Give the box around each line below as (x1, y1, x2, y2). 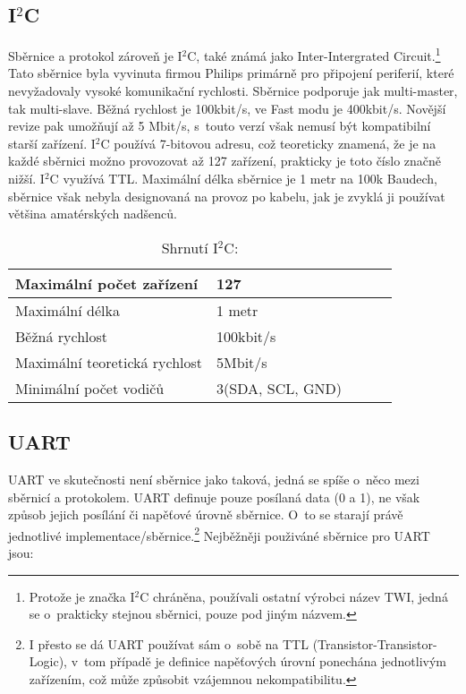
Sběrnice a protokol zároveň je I (8, 46, 182, 64)
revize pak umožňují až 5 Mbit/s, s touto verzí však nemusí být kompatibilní (8, 116, 431, 135)
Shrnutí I (161, 236, 218, 258)
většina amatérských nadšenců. (8, 204, 177, 223)
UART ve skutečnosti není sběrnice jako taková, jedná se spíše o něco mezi (8, 470, 419, 488)
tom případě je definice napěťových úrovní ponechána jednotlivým (84, 652, 447, 671)
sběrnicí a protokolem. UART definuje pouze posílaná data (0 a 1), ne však (8, 487, 420, 506)
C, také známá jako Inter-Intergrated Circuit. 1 (187, 44, 441, 64)
